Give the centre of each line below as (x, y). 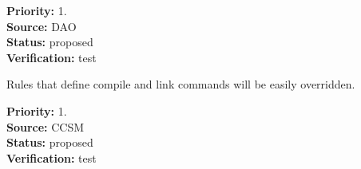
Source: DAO (42, 26)
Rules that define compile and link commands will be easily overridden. (181, 84)
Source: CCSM (46, 126)
